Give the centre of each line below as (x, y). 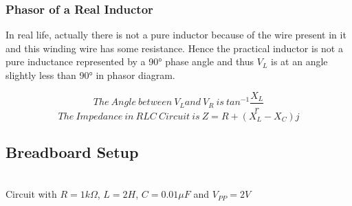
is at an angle (299, 61)
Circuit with (31, 194)
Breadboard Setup (72, 152)
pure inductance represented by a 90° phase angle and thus (130, 61)
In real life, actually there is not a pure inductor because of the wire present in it (176, 35)
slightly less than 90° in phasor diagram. (90, 75)
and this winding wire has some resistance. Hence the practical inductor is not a (174, 48)
